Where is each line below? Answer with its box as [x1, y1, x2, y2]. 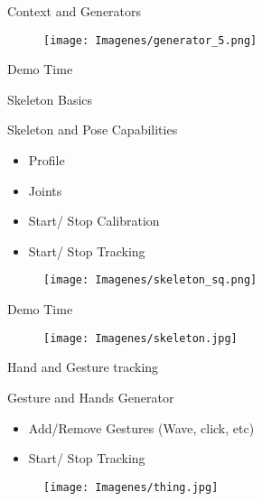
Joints [28, 181, 62, 199]
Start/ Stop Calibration [28, 211, 160, 230]
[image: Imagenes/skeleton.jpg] [43, 331, 238, 345]
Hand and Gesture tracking [7, 357, 159, 376]
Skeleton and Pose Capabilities [7, 120, 178, 139]
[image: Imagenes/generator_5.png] [43, 33, 257, 47]
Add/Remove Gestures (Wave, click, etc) [28, 418, 255, 437]
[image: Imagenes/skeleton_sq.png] [43, 274, 257, 287]
